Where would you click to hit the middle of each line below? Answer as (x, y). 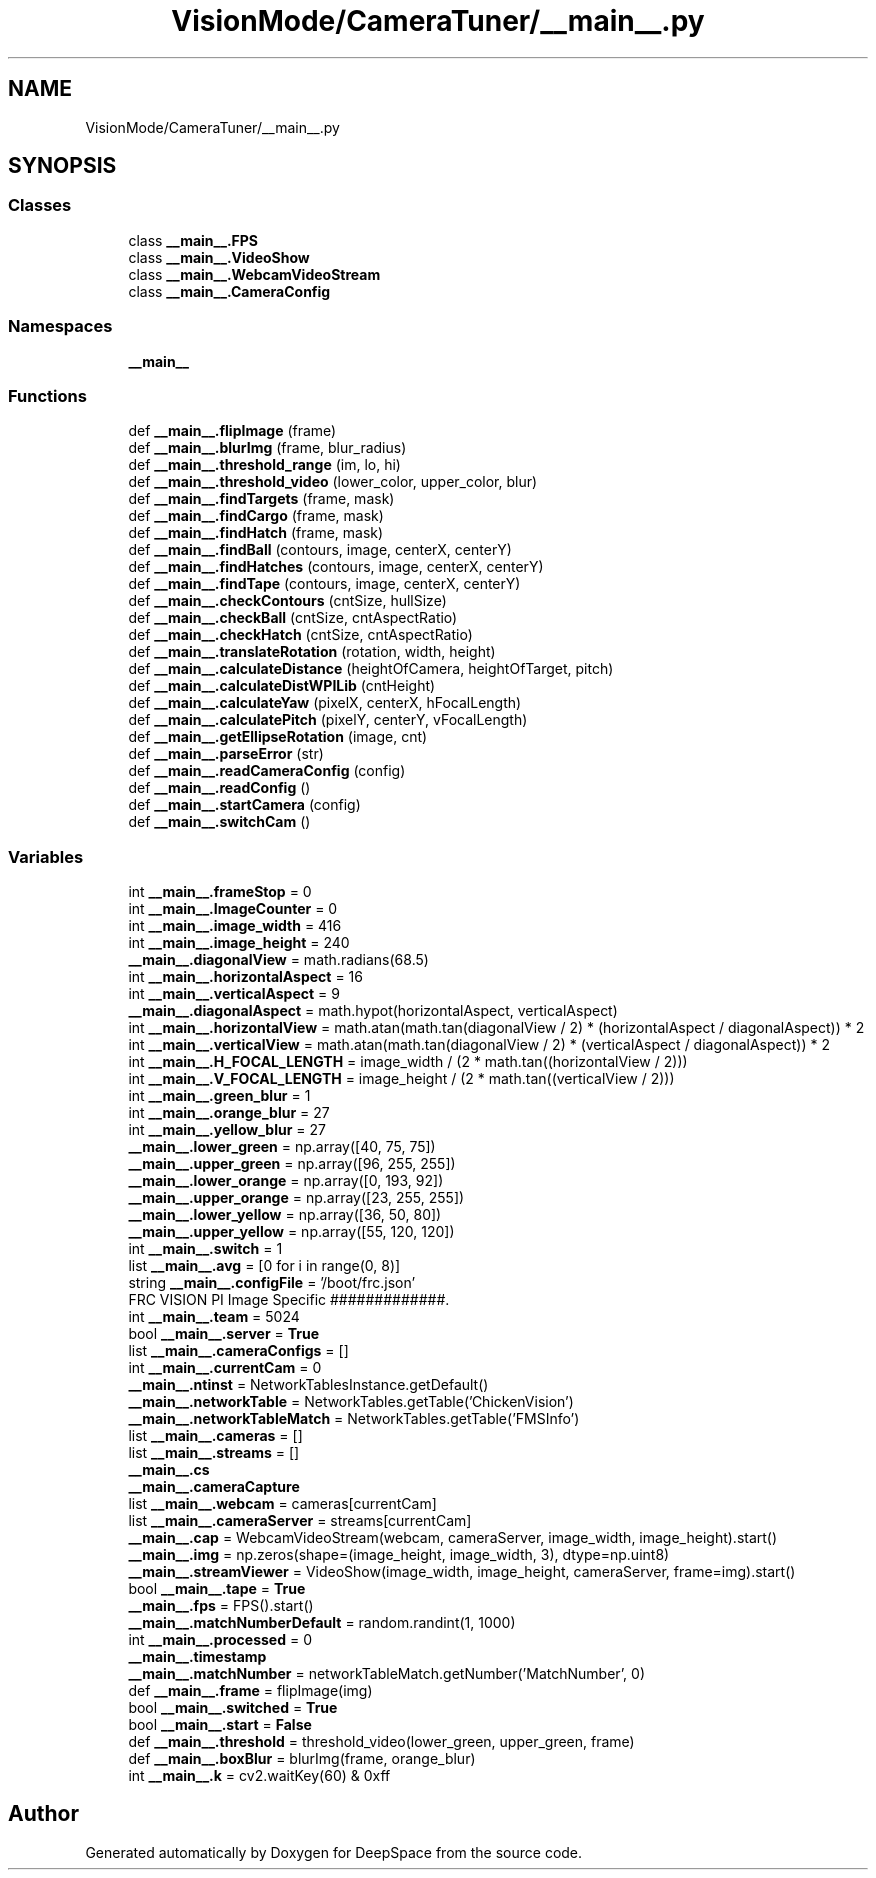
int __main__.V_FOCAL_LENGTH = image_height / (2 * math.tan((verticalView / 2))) (401, 1079)
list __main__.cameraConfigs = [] (238, 1351)
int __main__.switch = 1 (205, 1249)
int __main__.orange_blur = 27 (229, 1113)
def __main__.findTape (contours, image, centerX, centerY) (324, 584)
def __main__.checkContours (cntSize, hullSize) (287, 601)
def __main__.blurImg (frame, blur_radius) (267, 448)
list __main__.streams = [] (214, 1453)
